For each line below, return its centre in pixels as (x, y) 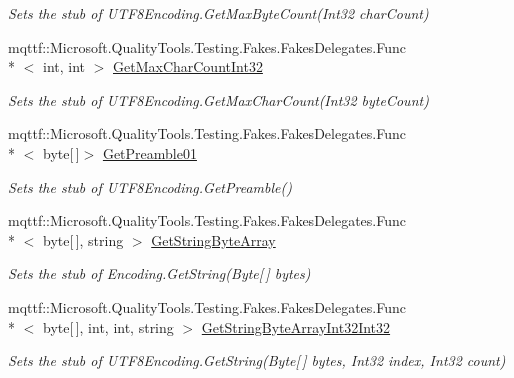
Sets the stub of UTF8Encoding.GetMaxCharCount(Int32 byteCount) (218, 99)
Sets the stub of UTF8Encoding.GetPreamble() (150, 186)
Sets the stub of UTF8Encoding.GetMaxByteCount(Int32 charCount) (218, 13)
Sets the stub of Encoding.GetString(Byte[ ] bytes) (159, 273)
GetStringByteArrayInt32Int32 (296, 326)
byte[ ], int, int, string (108, 326)
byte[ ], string (83, 239)
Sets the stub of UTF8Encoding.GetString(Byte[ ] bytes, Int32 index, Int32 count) (257, 360)
